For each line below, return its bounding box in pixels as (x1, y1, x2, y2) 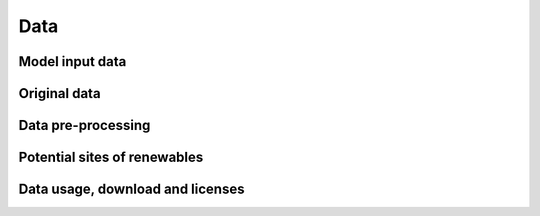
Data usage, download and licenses (18, 181, 245, 198)
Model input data (18, 53, 127, 70)
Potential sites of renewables (18, 149, 204, 166)
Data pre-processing (18, 117, 151, 134)
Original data (18, 85, 101, 102)
